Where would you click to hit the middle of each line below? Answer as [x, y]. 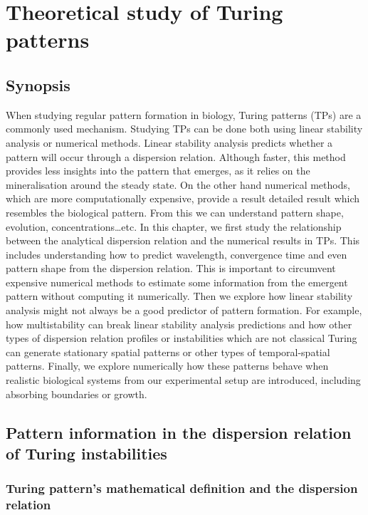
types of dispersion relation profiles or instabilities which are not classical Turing [182, 338]
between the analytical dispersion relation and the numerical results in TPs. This [183, 240]
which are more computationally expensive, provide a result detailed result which [183, 198]
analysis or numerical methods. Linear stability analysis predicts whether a [169, 142]
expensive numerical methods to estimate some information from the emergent [177, 282]
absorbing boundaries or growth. [77, 394]
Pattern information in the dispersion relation [179, 432]
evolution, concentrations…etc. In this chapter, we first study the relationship [174, 226]
